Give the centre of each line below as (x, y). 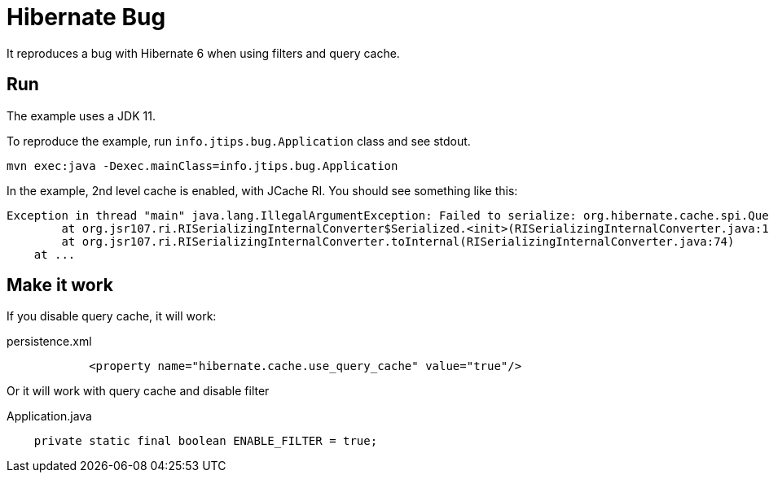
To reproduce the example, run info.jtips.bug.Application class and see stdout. (239, 141)
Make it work (60, 285)
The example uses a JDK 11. (81, 115)
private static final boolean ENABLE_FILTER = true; (206, 441)
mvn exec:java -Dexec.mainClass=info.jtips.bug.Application (202, 165)
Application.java (49, 416)
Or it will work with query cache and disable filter (138, 391)
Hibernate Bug (86, 17)
